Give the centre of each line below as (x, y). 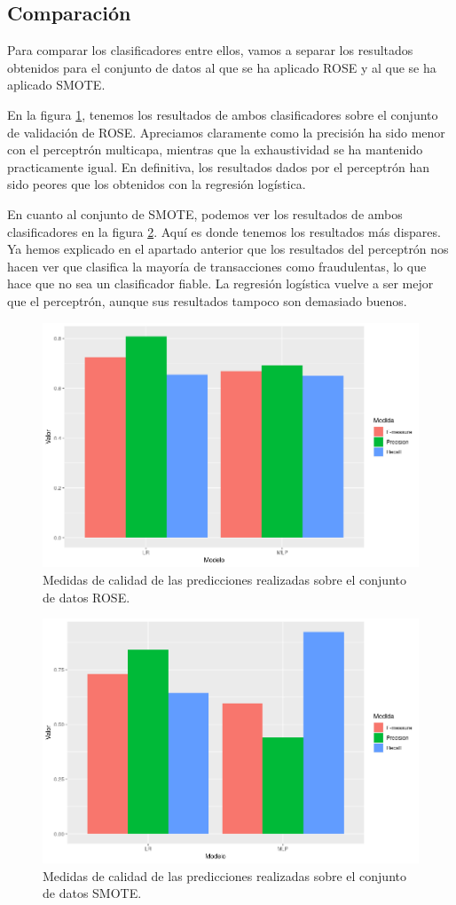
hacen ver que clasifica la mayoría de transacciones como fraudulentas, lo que (217, 266)
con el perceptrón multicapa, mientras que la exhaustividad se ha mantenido (215, 150)
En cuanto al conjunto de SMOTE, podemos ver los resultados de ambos (205, 213)
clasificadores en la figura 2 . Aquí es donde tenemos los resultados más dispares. (224, 231)
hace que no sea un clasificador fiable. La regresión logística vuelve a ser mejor (220, 283)
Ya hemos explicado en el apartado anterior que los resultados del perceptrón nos (228, 249)
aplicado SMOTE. (56, 85)
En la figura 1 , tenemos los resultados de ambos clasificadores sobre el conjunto (223, 114)
